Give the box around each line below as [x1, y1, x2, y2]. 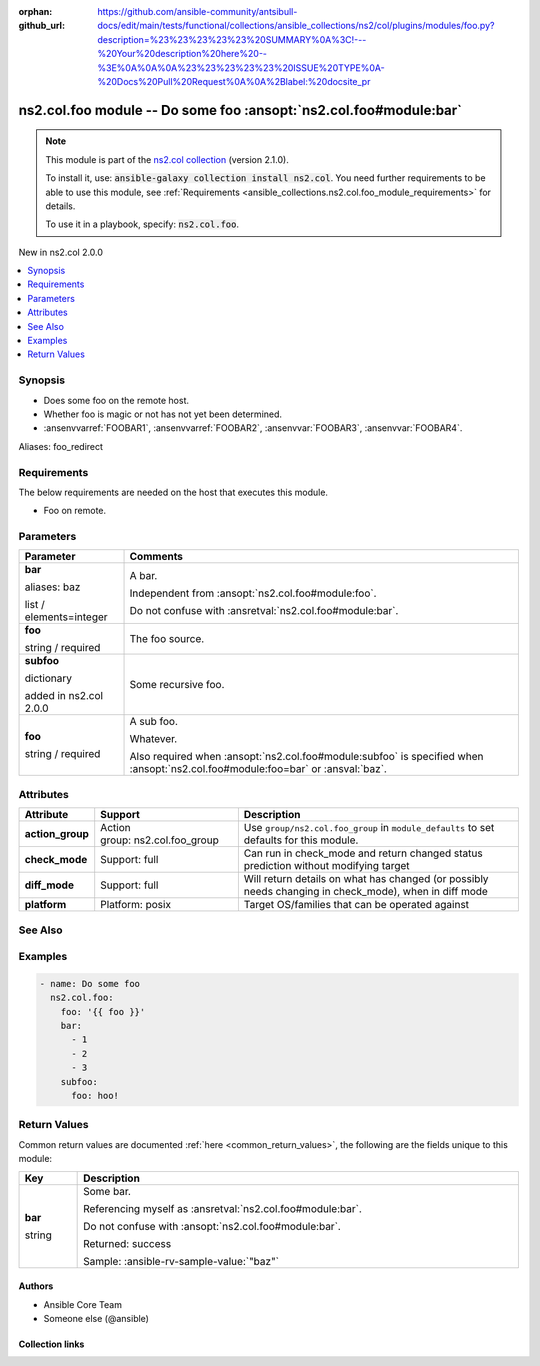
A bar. [129, 569, 158, 583]
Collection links [18, 1338, 85, 1350]
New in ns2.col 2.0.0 [18, 246, 104, 258]
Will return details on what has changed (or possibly [243, 872, 489, 886]
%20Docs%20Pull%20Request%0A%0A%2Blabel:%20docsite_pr [97, 75, 371, 87]
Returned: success [83, 1236, 172, 1250]
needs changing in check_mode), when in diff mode [243, 885, 489, 899]
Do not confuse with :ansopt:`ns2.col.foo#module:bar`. [83, 1219, 342, 1233]
